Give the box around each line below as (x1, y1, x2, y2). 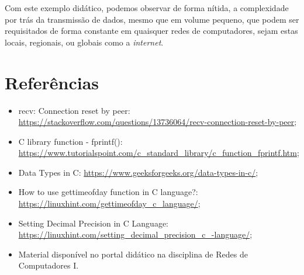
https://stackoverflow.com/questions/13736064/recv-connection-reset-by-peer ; (18, 116, 297, 128)
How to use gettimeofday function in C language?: (18, 186, 198, 198)
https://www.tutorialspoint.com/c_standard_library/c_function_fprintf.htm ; (18, 147, 299, 159)
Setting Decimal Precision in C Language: (18, 217, 168, 229)
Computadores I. (18, 259, 79, 271)
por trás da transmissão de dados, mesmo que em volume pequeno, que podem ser (5, 13, 299, 25)
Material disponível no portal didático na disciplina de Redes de (18, 248, 248, 260)
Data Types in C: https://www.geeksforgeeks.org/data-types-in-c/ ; (18, 166, 258, 178)
